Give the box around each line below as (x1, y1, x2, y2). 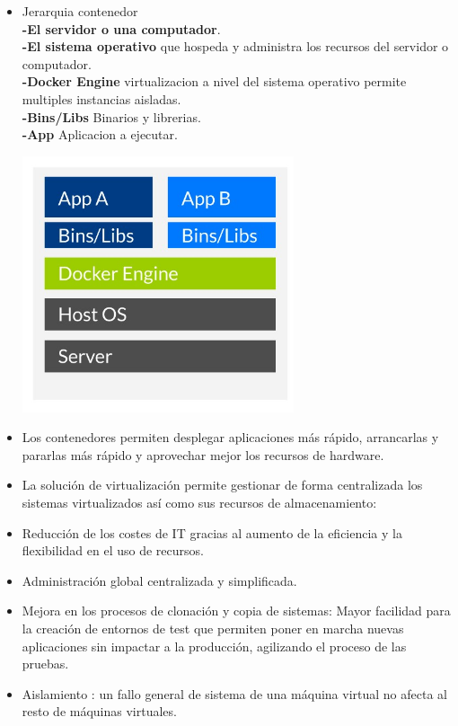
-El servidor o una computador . (22, 19, 221, 38)
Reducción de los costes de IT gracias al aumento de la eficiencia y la (22, 523, 402, 542)
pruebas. (22, 654, 69, 673)
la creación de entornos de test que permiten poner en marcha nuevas (22, 619, 404, 638)
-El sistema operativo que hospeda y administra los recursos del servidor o (22, 37, 449, 56)
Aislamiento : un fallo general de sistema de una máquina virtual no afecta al (22, 684, 447, 703)
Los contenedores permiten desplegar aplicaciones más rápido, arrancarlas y (22, 428, 439, 447)
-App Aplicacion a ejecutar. (22, 125, 178, 144)
